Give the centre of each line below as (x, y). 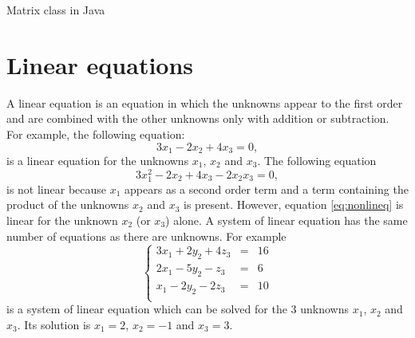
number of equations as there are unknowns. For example (146, 236)
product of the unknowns (68, 204)
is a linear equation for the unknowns (98, 160)
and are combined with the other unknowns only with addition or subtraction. (198, 118)
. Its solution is (54, 324)
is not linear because (57, 189)
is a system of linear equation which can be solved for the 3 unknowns (178, 309)
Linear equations (100, 64)
